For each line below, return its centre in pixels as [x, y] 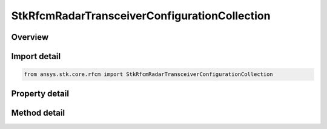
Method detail [38, 112]
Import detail [36, 56]
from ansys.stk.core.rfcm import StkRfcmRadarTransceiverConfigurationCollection [149, 74]
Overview [30, 37]
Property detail [40, 93]
